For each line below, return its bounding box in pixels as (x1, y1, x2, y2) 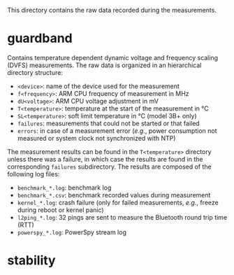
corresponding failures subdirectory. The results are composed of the (7, 162, 212, 171)
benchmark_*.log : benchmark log (17, 183, 112, 192)
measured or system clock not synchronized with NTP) (17, 134, 176, 142)
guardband (7, 31, 73, 46)
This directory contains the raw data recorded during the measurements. (7, 6, 217, 14)
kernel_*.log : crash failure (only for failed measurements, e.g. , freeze (17, 198, 219, 206)
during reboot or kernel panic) (17, 206, 104, 214)
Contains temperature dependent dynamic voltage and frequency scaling (7, 53, 219, 62)
